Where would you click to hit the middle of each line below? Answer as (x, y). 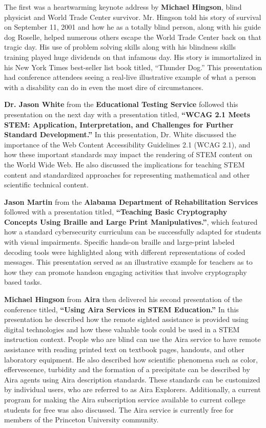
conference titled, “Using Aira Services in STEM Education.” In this (121, 309)
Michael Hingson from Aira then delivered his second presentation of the (123, 299)
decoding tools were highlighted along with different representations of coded (125, 252)
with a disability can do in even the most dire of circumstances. (104, 87)
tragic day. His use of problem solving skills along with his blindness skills (120, 47)
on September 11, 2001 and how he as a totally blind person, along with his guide (132, 27)
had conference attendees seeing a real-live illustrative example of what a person (130, 77)
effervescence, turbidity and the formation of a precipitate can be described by (127, 369)
